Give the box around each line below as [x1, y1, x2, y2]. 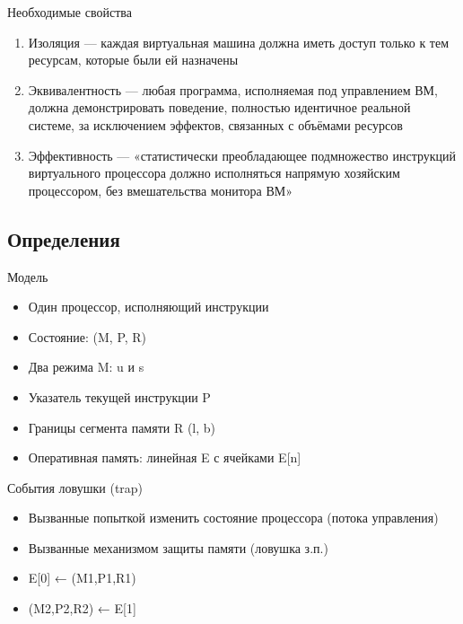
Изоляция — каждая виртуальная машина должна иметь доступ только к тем [28, 32, 450, 51]
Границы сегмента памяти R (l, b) [28, 417, 216, 436]
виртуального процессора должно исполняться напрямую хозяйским [28, 163, 400, 182]
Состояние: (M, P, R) [28, 327, 147, 346]
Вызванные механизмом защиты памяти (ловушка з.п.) [28, 538, 328, 557]
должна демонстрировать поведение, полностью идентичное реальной [28, 98, 411, 117]
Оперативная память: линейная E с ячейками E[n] [28, 448, 301, 467]
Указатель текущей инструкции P [28, 387, 211, 406]
